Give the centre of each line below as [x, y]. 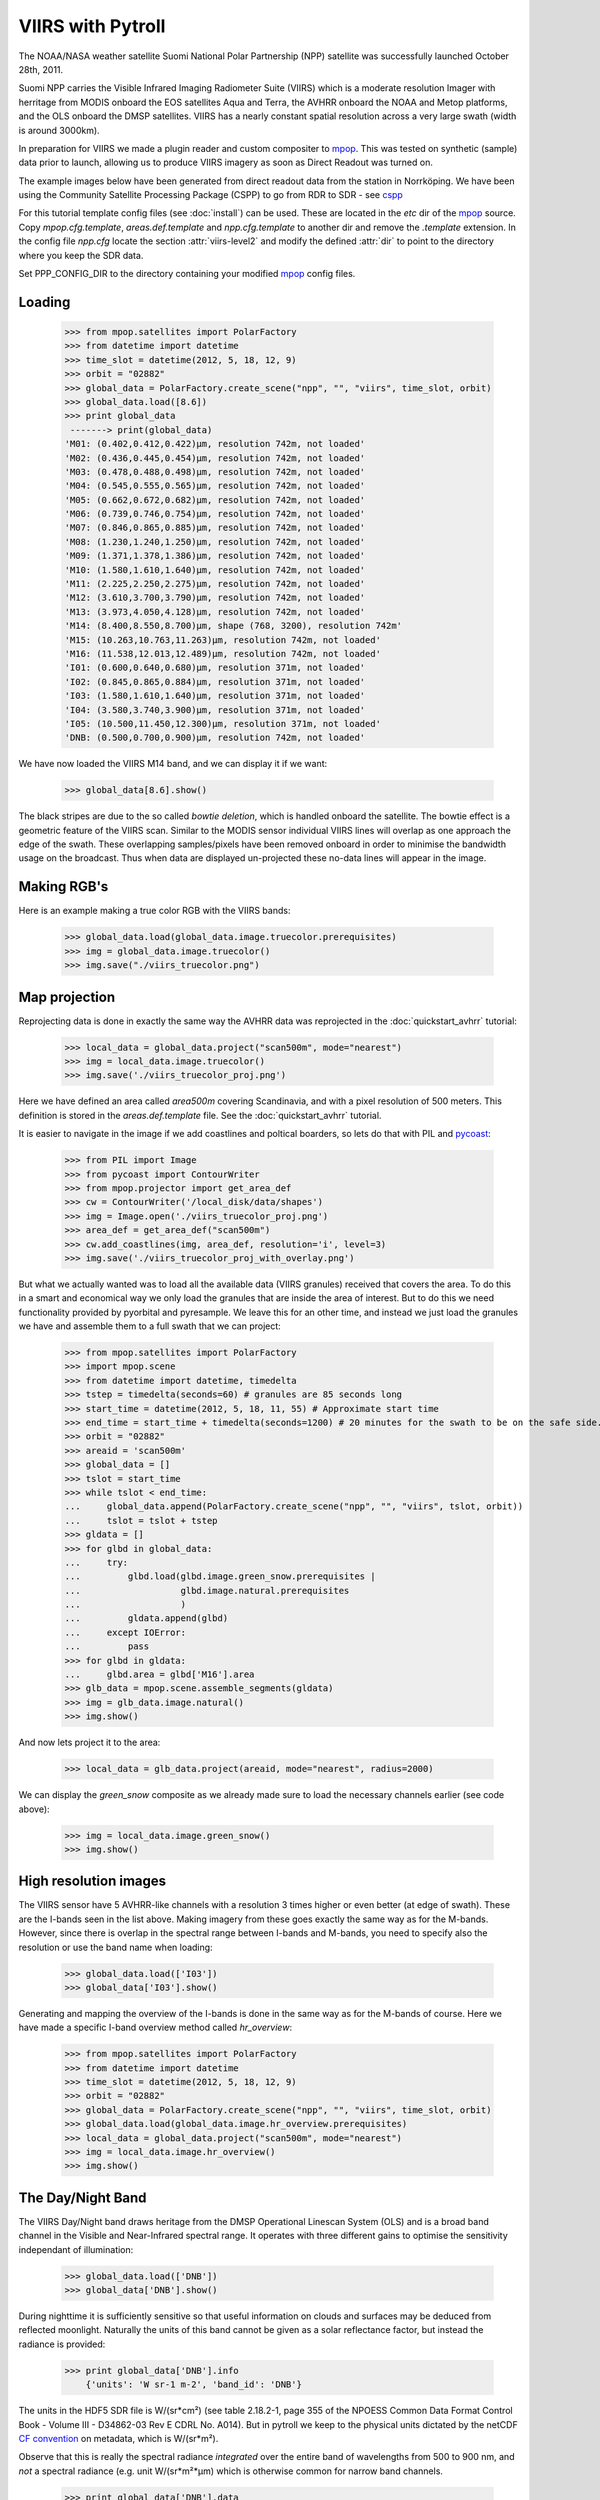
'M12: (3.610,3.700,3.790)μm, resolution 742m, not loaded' [215, 598]
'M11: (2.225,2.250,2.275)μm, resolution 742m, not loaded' [215, 584]
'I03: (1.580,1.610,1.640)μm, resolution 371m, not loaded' [215, 696]
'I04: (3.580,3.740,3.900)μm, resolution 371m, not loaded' [215, 709]
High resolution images [92, 1881]
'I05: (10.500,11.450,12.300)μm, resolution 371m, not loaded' [223, 723]
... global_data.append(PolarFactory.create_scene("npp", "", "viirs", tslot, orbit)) [294, 1506]
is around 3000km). [59, 130]
